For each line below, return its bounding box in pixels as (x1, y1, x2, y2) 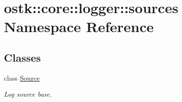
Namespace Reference (4, 17, 154, 36)
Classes (4, 50, 41, 65)
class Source (4, 72, 40, 83)
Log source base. (4, 89, 52, 99)
